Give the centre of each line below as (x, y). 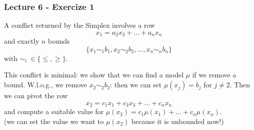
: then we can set (136, 85)
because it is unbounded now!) (178, 121)
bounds (59, 41)
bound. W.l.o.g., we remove (46, 85)
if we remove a (214, 75)
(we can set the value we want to (54, 121)
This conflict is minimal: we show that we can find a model (94, 75)
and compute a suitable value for (54, 111)
